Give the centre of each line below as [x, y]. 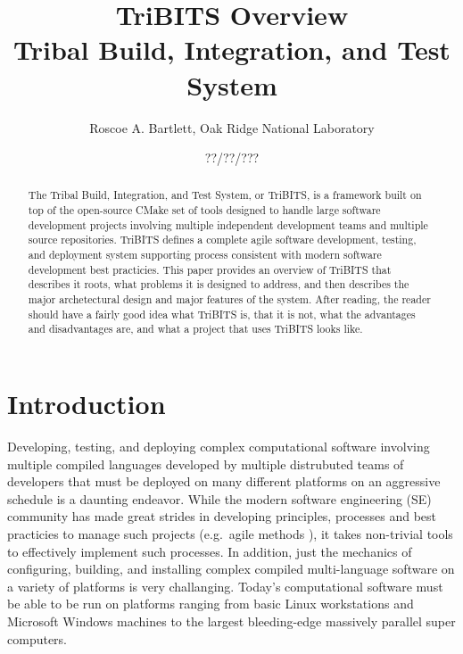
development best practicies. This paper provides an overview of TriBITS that [210, 269]
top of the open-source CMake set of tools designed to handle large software [204, 210]
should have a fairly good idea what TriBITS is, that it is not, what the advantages [222, 314]
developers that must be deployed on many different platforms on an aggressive [224, 481]
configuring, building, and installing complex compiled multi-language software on [231, 569]
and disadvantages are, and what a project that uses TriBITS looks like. [195, 329]
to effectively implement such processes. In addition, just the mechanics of [210, 551]
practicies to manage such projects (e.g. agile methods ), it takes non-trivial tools [230, 533]
